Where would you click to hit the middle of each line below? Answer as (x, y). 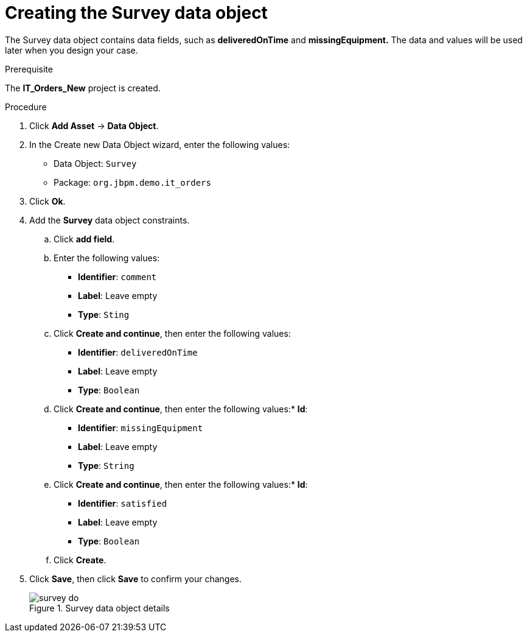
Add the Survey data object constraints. (110, 220)
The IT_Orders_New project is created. (83, 88)
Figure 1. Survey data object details (99, 608)
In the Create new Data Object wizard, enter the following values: (160, 144)
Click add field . (84, 239)
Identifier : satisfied (123, 503)
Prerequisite (29, 69)
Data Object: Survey (95, 163)
